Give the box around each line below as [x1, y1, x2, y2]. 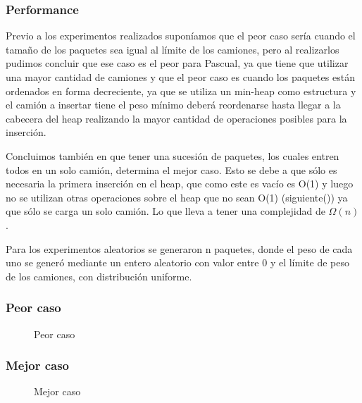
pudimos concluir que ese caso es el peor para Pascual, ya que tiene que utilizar [6, 56, 349, 70]
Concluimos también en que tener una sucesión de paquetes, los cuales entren [6, 148, 339, 163]
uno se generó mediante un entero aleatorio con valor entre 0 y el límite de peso [6, 255, 349, 270]
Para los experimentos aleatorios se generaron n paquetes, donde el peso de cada [6, 241, 353, 256]
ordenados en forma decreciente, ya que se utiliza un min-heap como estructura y [6, 83, 356, 98]
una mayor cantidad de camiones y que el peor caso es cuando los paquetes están [6, 70, 355, 84]
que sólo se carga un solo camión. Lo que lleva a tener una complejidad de [6, 204, 325, 218]
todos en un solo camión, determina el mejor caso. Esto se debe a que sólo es [6, 162, 337, 177]
